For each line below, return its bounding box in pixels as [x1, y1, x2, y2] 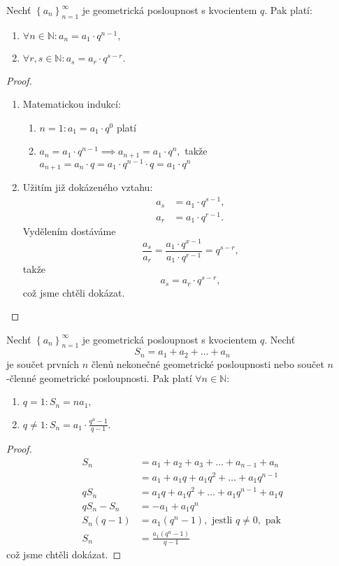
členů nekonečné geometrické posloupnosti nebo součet [91, 356, 324, 371]
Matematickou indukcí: [22, 97, 121, 111]
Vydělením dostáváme [22, 224, 116, 239]
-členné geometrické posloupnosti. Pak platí [6, 370, 192, 385]
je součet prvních [6, 356, 79, 371]
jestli [212, 516, 233, 526]
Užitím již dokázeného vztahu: [22, 180, 153, 194]
